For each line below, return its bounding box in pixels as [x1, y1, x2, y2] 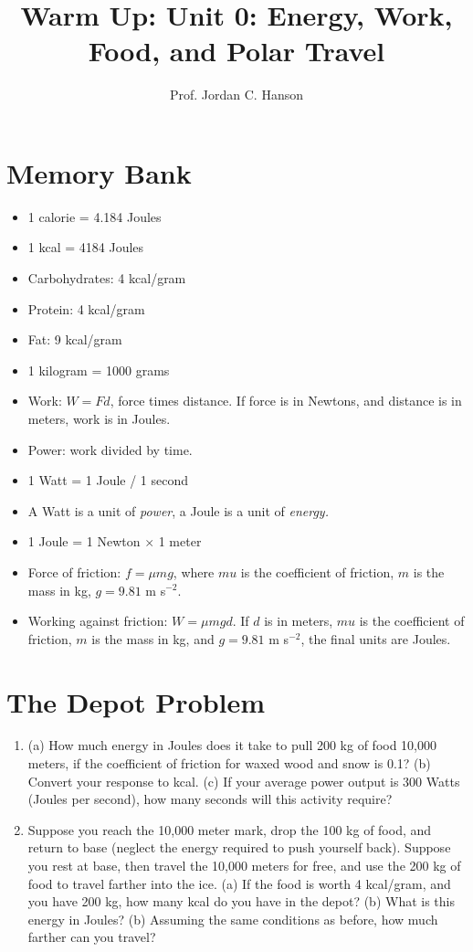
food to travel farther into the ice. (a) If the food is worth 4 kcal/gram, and [27, 873, 451, 893]
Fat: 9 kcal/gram [27, 330, 122, 349]
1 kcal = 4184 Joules [27, 238, 144, 257]
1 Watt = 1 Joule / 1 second [27, 471, 189, 490]
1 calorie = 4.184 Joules [27, 206, 162, 226]
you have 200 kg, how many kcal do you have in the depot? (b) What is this [27, 892, 455, 911]
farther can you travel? [27, 927, 156, 947]
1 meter [158, 532, 202, 551]
